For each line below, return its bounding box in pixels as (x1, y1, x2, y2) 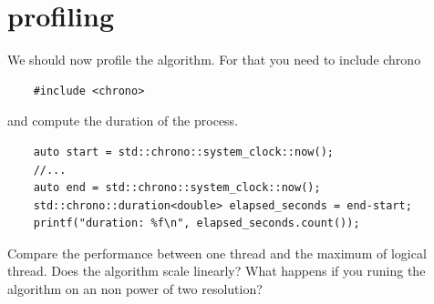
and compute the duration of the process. (7, 111, 239, 130)
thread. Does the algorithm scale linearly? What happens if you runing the (7, 261, 426, 280)
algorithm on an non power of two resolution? (7, 279, 263, 299)
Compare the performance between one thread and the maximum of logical (7, 243, 427, 262)
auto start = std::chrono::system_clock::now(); (33, 145, 334, 158)
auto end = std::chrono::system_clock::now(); (33, 181, 321, 195)
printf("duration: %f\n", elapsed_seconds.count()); (33, 217, 360, 230)
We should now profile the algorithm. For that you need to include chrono (7, 50, 421, 69)
